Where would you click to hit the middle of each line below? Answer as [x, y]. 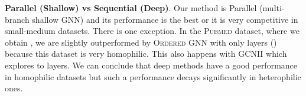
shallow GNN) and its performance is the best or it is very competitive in [165, 19]
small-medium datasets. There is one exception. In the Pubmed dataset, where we [152, 31]
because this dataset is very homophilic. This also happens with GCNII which [146, 54]
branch [17, 19]
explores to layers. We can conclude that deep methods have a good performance [151, 65]
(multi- [272, 8]
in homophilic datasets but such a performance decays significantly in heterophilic [153, 76]
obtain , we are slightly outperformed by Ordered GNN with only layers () [141, 42]
